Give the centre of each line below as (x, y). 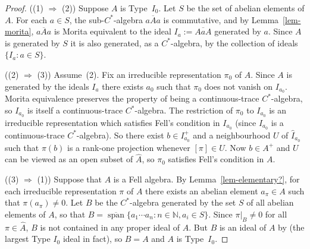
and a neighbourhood (232, 135)
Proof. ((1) (24, 8)
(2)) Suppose (85, 8)
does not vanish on (239, 86)
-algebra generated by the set (183, 202)
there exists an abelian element (202, 190)
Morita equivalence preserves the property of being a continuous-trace (132, 98)
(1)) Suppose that (69, 179)
